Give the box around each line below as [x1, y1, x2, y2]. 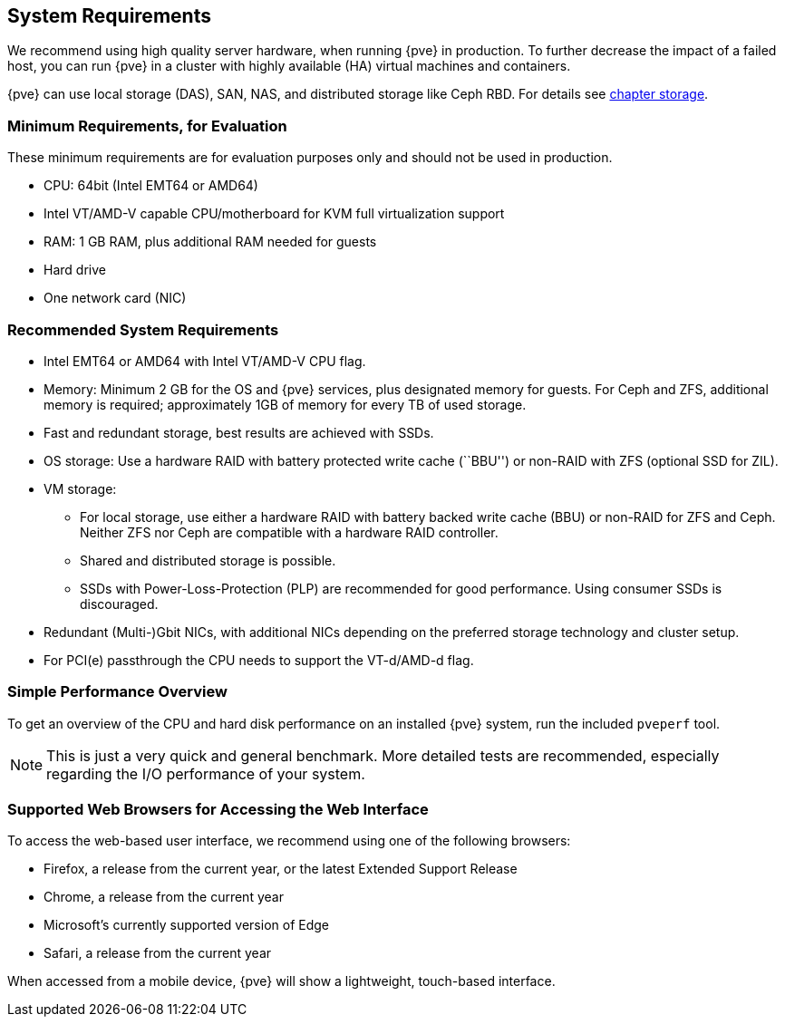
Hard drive [44, 262, 106, 278]
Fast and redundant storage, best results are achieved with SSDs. [44, 424, 434, 440]
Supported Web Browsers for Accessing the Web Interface [7, 800, 429, 819]
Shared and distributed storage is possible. [80, 552, 336, 568]
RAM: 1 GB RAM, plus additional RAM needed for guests [44, 234, 377, 250]
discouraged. [80, 595, 159, 612]
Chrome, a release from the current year [44, 889, 284, 905]
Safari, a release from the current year [44, 945, 272, 961]
